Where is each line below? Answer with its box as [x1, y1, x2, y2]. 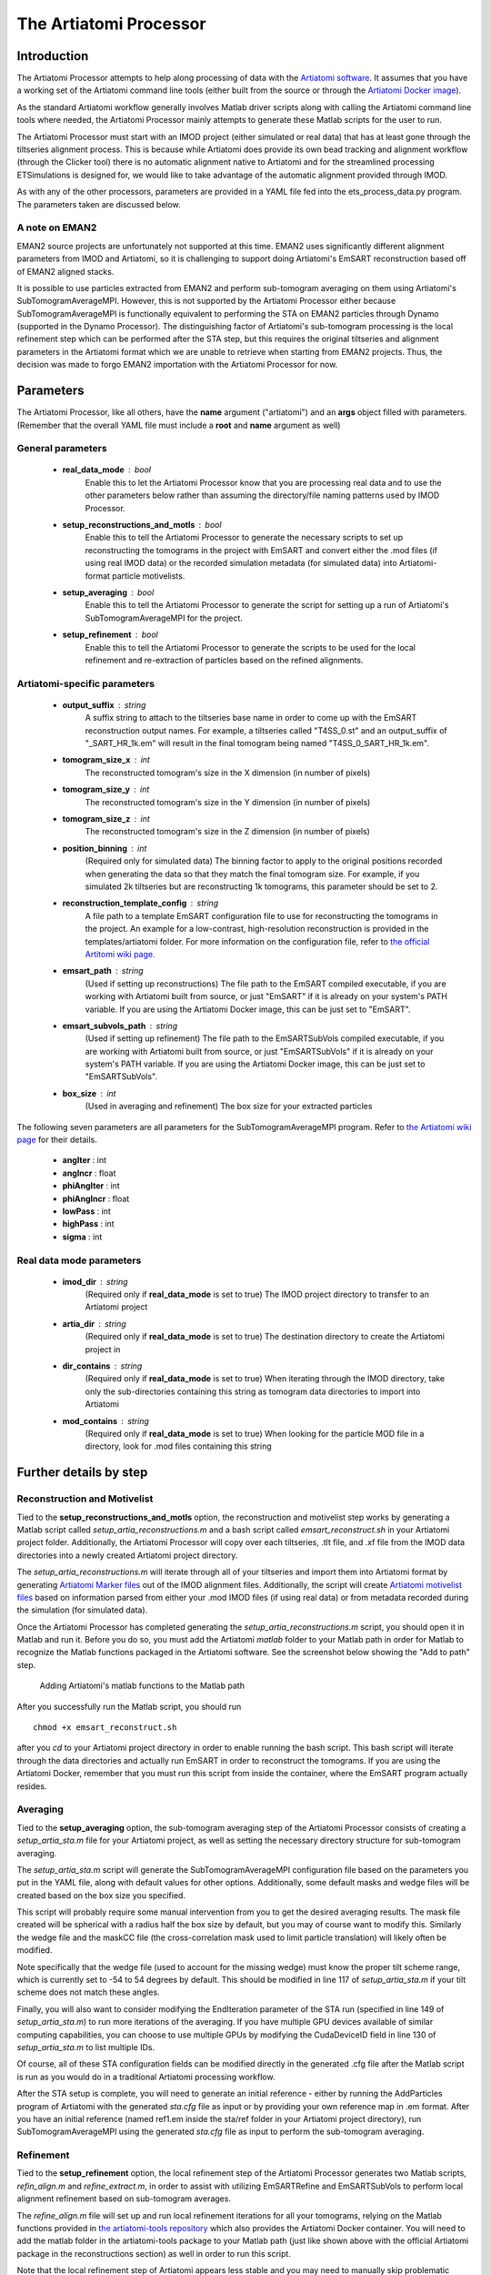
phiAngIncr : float [62, 1193, 130, 1204]
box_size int [62, 1087, 116, 1098]
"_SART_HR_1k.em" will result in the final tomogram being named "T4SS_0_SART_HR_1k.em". [85, 738, 430, 749]
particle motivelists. [112, 570, 185, 581]
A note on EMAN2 [16, 221, 97, 234]
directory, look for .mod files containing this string [85, 1441, 272, 1451]
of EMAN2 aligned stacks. [16, 266, 115, 277]
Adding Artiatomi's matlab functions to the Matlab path [39, 1680, 245, 1692]
